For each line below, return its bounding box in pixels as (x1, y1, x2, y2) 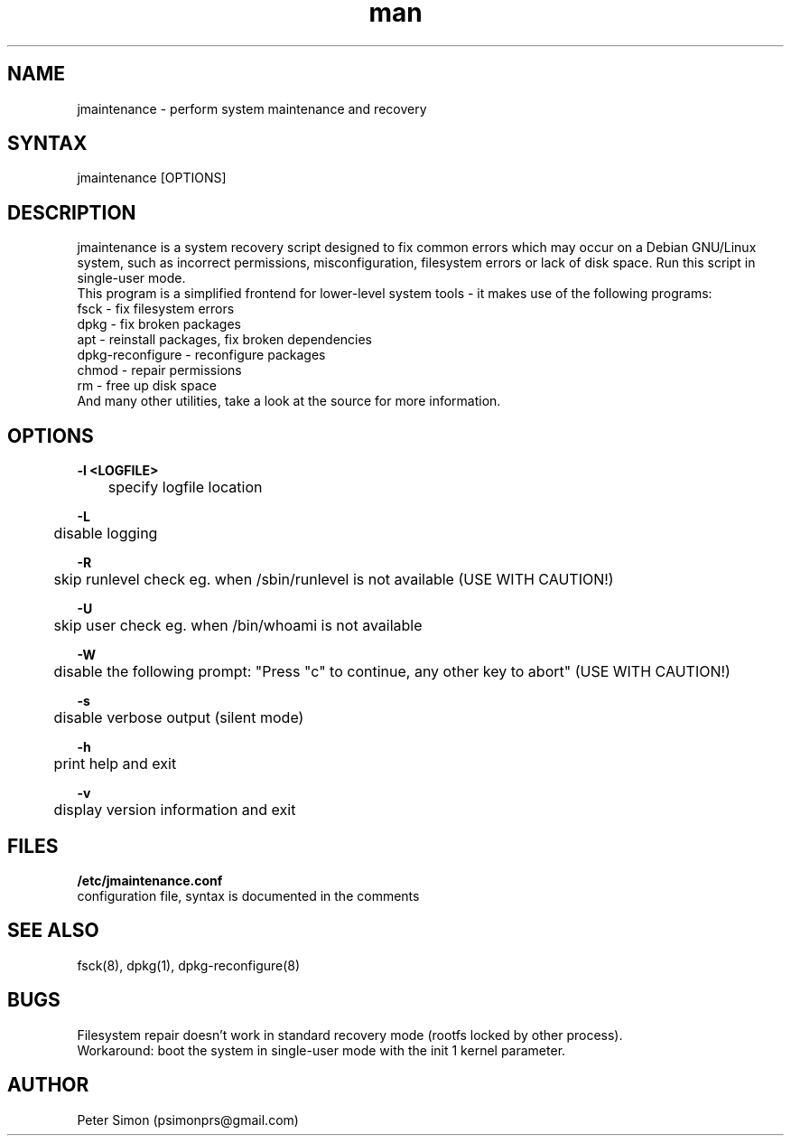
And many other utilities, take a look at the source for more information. (77, 393, 501, 409)
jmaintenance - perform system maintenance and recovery (77, 100, 427, 117)
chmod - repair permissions (77, 362, 242, 379)
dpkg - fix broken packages (77, 316, 241, 333)
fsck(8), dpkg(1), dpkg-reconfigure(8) (77, 957, 301, 973)
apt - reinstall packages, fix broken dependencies (77, 332, 373, 348)
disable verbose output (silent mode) (53, 708, 304, 727)
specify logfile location (107, 478, 263, 497)
